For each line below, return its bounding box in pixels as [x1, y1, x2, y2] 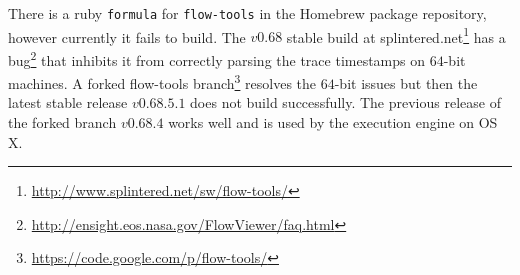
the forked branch [8, 112, 117, 132]
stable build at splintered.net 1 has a [286, 23, 506, 47]
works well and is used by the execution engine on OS [168, 112, 498, 132]
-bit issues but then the [334, 72, 478, 93]
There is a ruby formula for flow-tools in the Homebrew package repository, [8, 3, 487, 23]
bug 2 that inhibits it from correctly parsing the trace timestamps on [8, 46, 426, 70]
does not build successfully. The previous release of [190, 92, 501, 113]
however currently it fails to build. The [8, 26, 246, 47]
